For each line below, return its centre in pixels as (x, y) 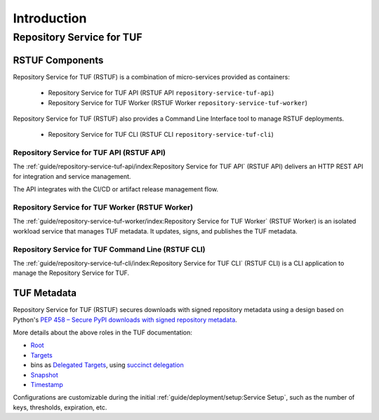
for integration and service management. (72, 176)
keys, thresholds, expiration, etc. (60, 407)
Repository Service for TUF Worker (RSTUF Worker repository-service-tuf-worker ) (178, 102)
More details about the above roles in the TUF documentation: (103, 332)
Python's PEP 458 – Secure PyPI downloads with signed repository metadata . (125, 320)
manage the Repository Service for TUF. (71, 273)
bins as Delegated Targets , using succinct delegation (107, 365)
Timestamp (47, 384)
